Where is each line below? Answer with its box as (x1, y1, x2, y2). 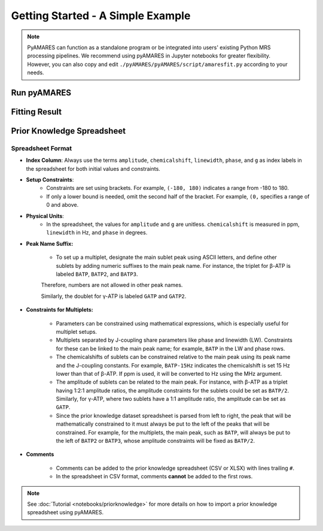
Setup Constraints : (26, 176, 74, 183)
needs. (27, 69, 44, 76)
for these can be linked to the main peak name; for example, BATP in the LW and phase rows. (56, 345, 285, 352)
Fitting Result (11, 107, 62, 117)
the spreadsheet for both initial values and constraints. (26, 165, 161, 172)
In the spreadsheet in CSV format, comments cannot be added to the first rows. (56, 473, 253, 480)
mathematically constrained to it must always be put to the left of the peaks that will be (56, 420, 270, 428)
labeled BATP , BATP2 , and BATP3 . (56, 270, 138, 277)
